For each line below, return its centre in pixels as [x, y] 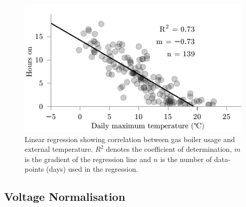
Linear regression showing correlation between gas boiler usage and [130, 139]
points [34, 169]
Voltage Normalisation [65, 197]
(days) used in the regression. [92, 169]
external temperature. [59, 149]
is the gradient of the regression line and [88, 159]
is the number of [186, 159]
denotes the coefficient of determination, [169, 149]
